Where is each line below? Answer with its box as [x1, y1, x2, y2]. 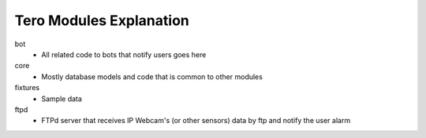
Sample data [41, 94, 83, 103]
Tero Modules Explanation [14, 12, 189, 29]
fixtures [14, 83, 39, 93]
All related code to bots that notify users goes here [41, 49, 207, 59]
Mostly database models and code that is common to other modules [41, 71, 263, 82]
